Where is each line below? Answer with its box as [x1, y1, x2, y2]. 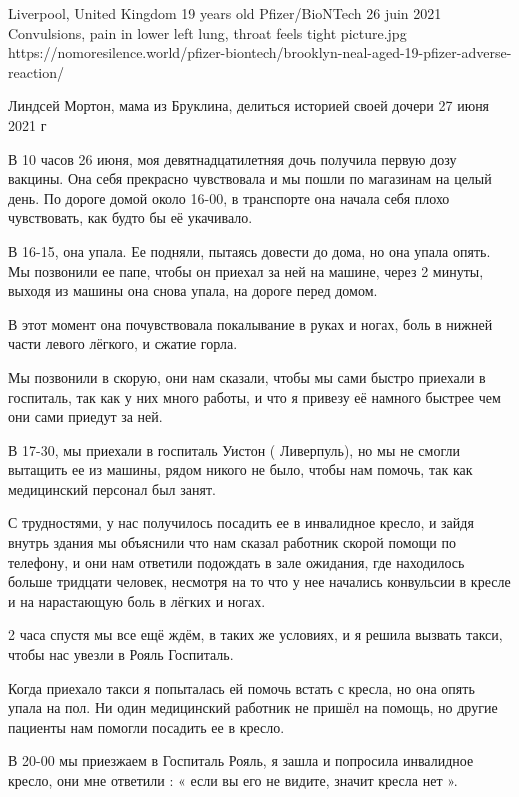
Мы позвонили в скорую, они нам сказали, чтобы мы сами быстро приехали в [8, 366, 486, 387]
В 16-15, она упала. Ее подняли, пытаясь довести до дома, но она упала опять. [8, 240, 491, 261]
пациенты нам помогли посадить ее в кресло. [8, 716, 285, 737]
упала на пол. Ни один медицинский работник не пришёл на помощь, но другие [8, 697, 498, 718]
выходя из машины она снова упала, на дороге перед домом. [8, 280, 378, 301]
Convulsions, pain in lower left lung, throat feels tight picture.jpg [8, 22, 407, 43]
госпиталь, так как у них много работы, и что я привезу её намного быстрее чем [8, 386, 501, 407]
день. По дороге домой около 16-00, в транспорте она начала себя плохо [8, 187, 450, 208]
